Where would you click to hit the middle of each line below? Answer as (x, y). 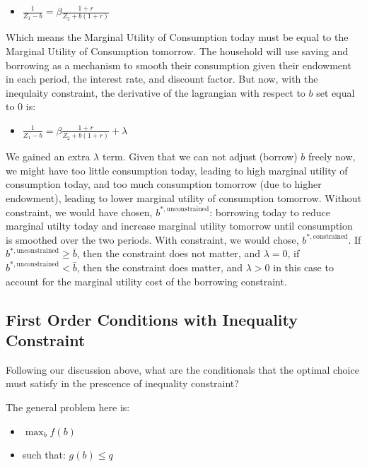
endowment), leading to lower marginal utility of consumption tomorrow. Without (184, 197)
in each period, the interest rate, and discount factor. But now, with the (162, 79)
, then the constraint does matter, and (160, 267)
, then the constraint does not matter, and (168, 253)
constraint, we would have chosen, (79, 212)
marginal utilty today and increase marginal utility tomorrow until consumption (179, 226)
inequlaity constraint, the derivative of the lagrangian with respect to (156, 92)
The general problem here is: (68, 407)
